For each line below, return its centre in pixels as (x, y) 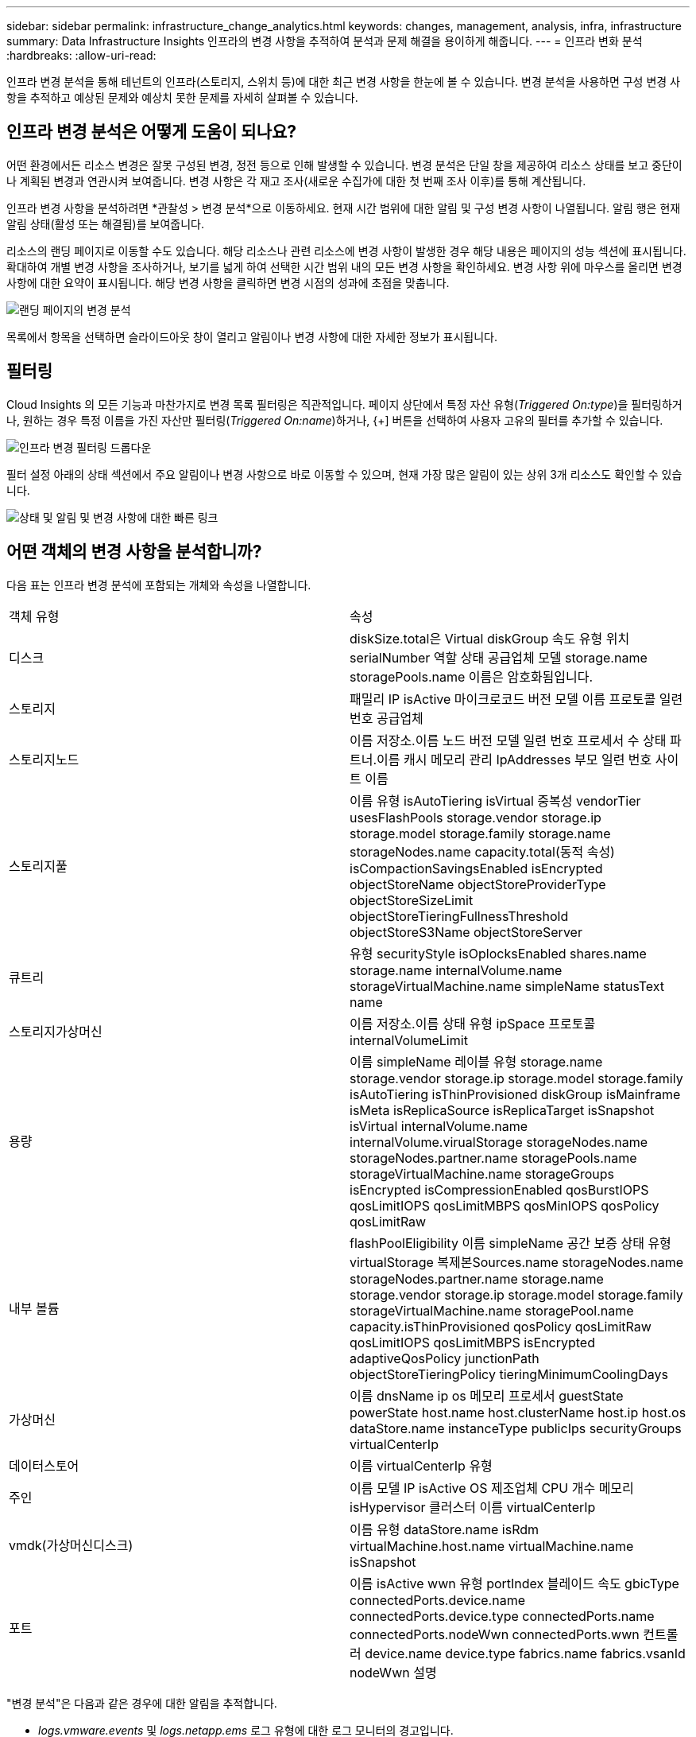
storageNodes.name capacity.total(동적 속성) (482, 851)
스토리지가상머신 (56, 1031)
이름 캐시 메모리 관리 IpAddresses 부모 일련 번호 (514, 759)
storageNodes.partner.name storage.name (477, 1278)
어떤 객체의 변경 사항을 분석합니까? (134, 552)
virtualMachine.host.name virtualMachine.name (492, 1546)
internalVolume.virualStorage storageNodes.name (499, 1142)
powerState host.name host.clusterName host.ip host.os (518, 1412)
